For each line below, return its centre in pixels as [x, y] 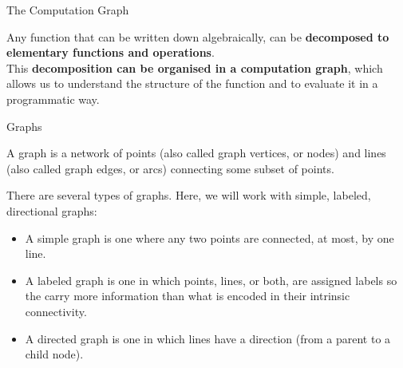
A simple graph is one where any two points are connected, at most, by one [209, 237]
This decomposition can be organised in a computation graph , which [195, 67]
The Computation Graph [68, 10]
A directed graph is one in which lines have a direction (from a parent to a [208, 338]
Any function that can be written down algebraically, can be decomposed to [198, 36]
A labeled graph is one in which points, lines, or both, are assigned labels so [211, 280]
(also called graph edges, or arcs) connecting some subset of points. [170, 168]
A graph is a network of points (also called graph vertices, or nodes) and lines [196, 153]
